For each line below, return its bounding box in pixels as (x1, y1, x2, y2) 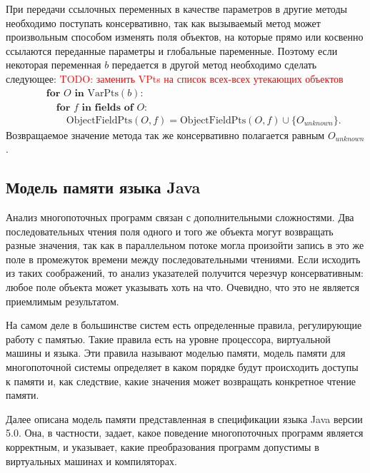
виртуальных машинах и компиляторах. (6, 453, 177, 468)
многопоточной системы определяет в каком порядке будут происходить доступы (6, 359, 359, 374)
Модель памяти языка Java (6, 176, 201, 198)
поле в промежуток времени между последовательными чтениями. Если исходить (6, 251, 361, 266)
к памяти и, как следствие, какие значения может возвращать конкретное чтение (6, 373, 356, 388)
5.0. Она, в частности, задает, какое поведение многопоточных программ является (6, 425, 364, 440)
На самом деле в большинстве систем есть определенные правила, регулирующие (6, 317, 362, 332)
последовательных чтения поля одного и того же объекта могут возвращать (6, 223, 334, 238)
